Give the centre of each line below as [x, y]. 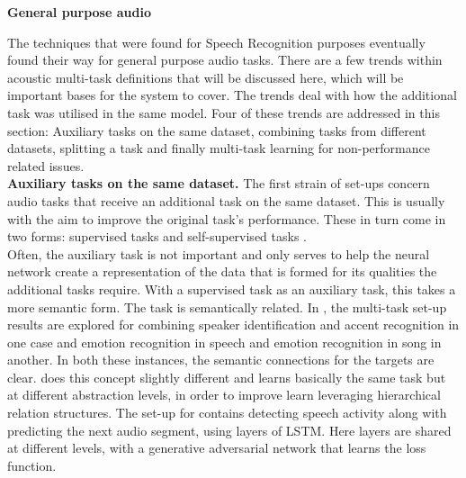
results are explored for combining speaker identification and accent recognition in [233, 325]
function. [32, 465]
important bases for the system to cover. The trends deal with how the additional [232, 95]
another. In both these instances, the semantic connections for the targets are [221, 360]
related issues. [46, 165]
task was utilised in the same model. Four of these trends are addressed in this [224, 112]
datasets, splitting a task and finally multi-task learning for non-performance [219, 148]
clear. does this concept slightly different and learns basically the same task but [227, 377]
